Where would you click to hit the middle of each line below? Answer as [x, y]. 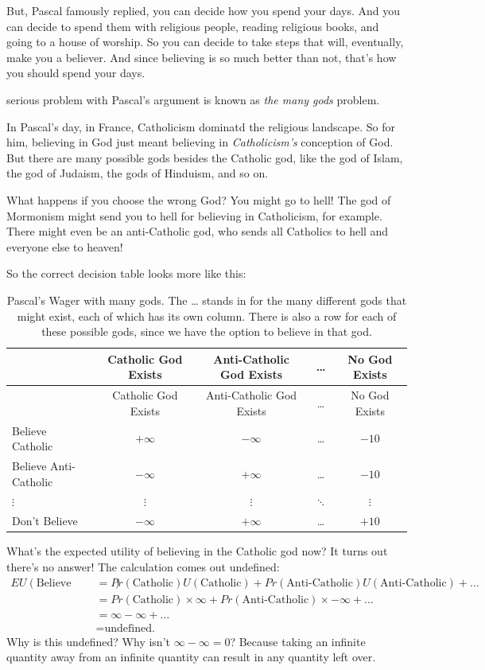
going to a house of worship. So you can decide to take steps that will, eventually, [205, 42]
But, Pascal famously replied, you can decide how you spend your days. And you [204, 10]
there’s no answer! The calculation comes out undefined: [143, 566]
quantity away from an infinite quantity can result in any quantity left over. [191, 657]
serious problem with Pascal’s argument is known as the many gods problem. [193, 99]
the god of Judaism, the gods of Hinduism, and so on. [138, 173]
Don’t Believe [45, 521]
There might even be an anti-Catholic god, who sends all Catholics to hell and [198, 231]
